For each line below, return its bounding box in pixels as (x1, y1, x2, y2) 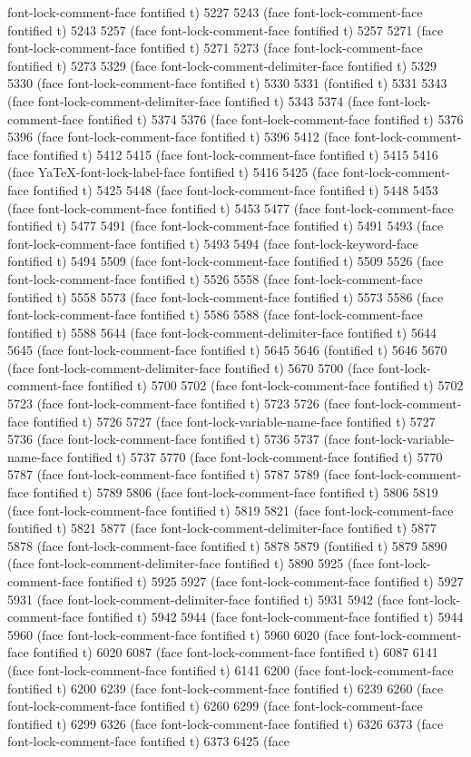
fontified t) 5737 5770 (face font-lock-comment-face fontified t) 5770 (66, 447, 443, 466)
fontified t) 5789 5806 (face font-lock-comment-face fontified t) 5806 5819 (33, 483, 438, 502)
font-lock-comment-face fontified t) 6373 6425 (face (7, 732, 290, 751)
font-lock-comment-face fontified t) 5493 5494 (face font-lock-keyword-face (7, 233, 418, 252)
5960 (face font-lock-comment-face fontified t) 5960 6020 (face (7, 624, 350, 644)
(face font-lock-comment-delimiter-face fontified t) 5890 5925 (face (7, 554, 375, 573)
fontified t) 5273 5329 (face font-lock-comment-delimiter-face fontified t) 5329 (7, 55, 437, 74)
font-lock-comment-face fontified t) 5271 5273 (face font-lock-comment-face (7, 38, 423, 57)
